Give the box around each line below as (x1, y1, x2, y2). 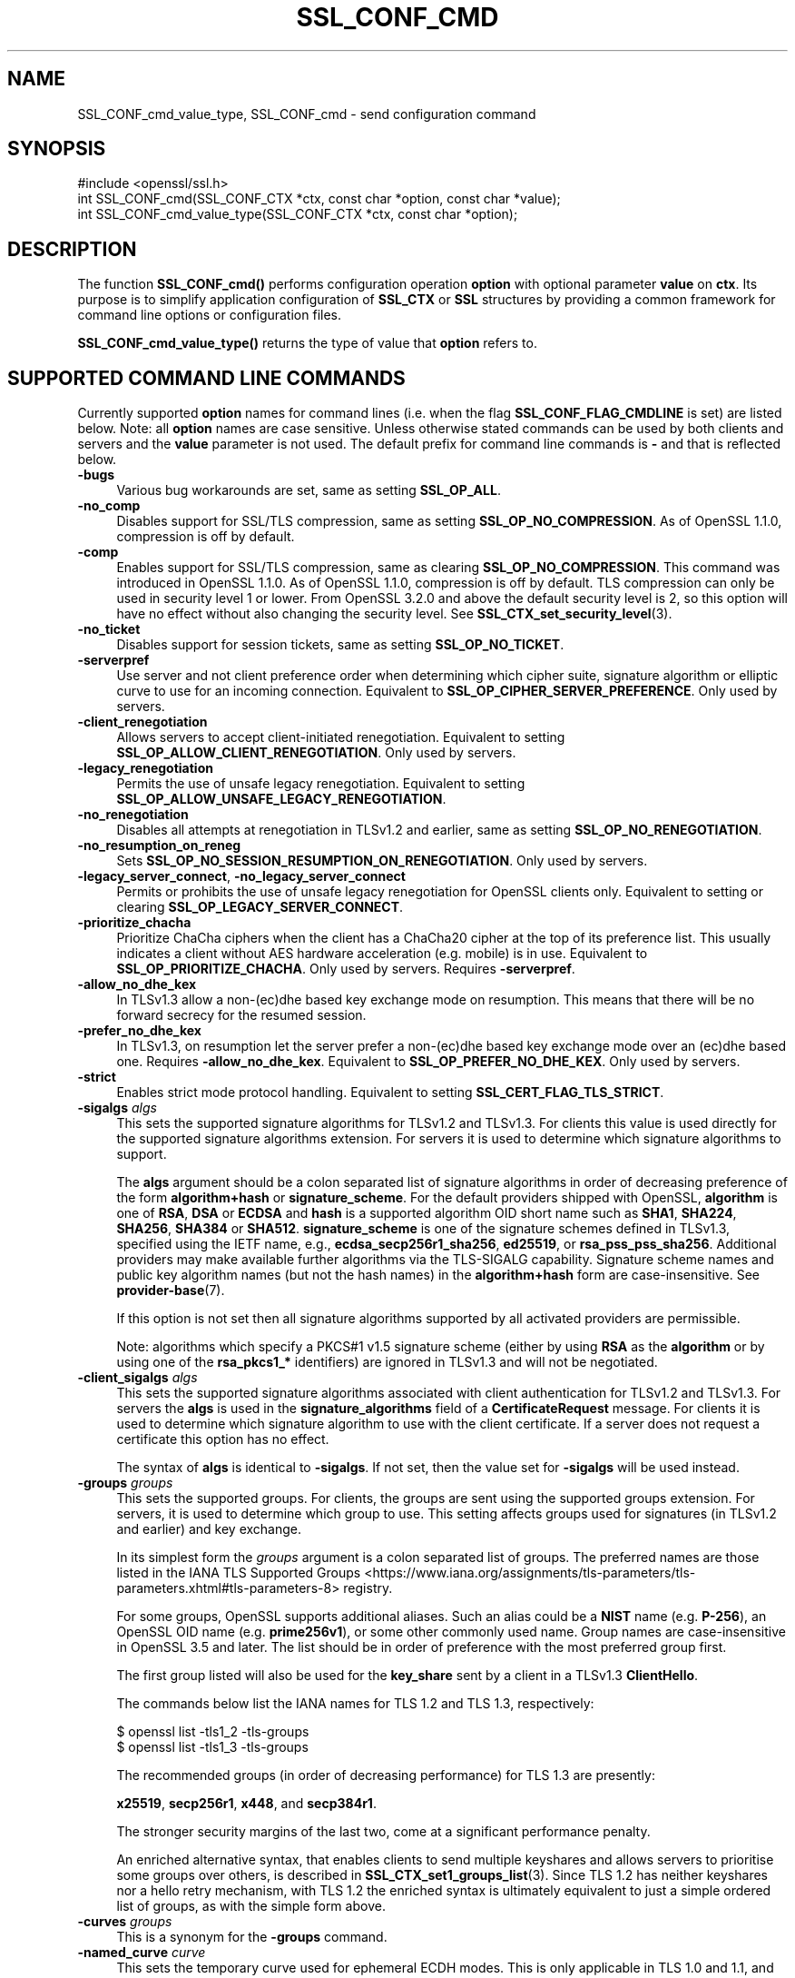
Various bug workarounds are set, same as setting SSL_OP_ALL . (116, 482, 501, 499)
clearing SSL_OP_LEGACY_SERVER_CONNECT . (116, 899, 404, 915)
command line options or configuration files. (77, 307, 341, 323)
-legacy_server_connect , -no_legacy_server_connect (77, 868, 406, 885)
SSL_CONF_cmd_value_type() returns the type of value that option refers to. (77, 335, 537, 351)
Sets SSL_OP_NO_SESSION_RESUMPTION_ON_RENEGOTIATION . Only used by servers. (116, 853, 648, 869)
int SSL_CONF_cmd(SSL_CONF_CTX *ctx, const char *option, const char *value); (77, 191, 561, 207)
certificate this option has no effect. (116, 1431, 329, 1448)
